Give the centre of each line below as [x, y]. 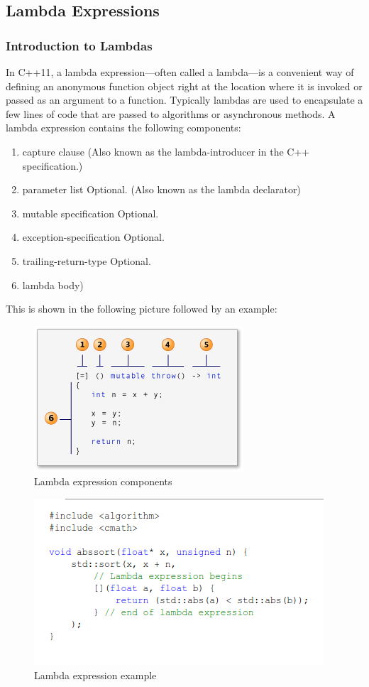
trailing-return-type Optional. [87, 260]
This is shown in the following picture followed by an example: [142, 309]
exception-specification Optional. [93, 237]
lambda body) [53, 285]
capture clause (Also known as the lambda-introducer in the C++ [166, 151]
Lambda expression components [103, 481]
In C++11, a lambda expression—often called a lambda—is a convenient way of [180, 72]
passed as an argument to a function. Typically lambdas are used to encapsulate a [184, 100]
